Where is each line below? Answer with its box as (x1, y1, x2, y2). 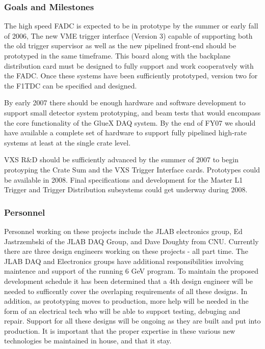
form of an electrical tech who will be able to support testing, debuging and (4, 305, 241, 316)
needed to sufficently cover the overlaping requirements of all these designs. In (4, 285, 248, 296)
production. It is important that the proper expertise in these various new (4, 325, 235, 336)
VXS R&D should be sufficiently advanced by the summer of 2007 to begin (4, 154, 238, 165)
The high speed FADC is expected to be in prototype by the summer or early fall (4, 20, 258, 31)
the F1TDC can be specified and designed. (4, 80, 137, 91)
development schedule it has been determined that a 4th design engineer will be (4, 275, 253, 286)
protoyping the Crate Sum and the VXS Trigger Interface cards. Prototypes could (4, 164, 260, 174)
